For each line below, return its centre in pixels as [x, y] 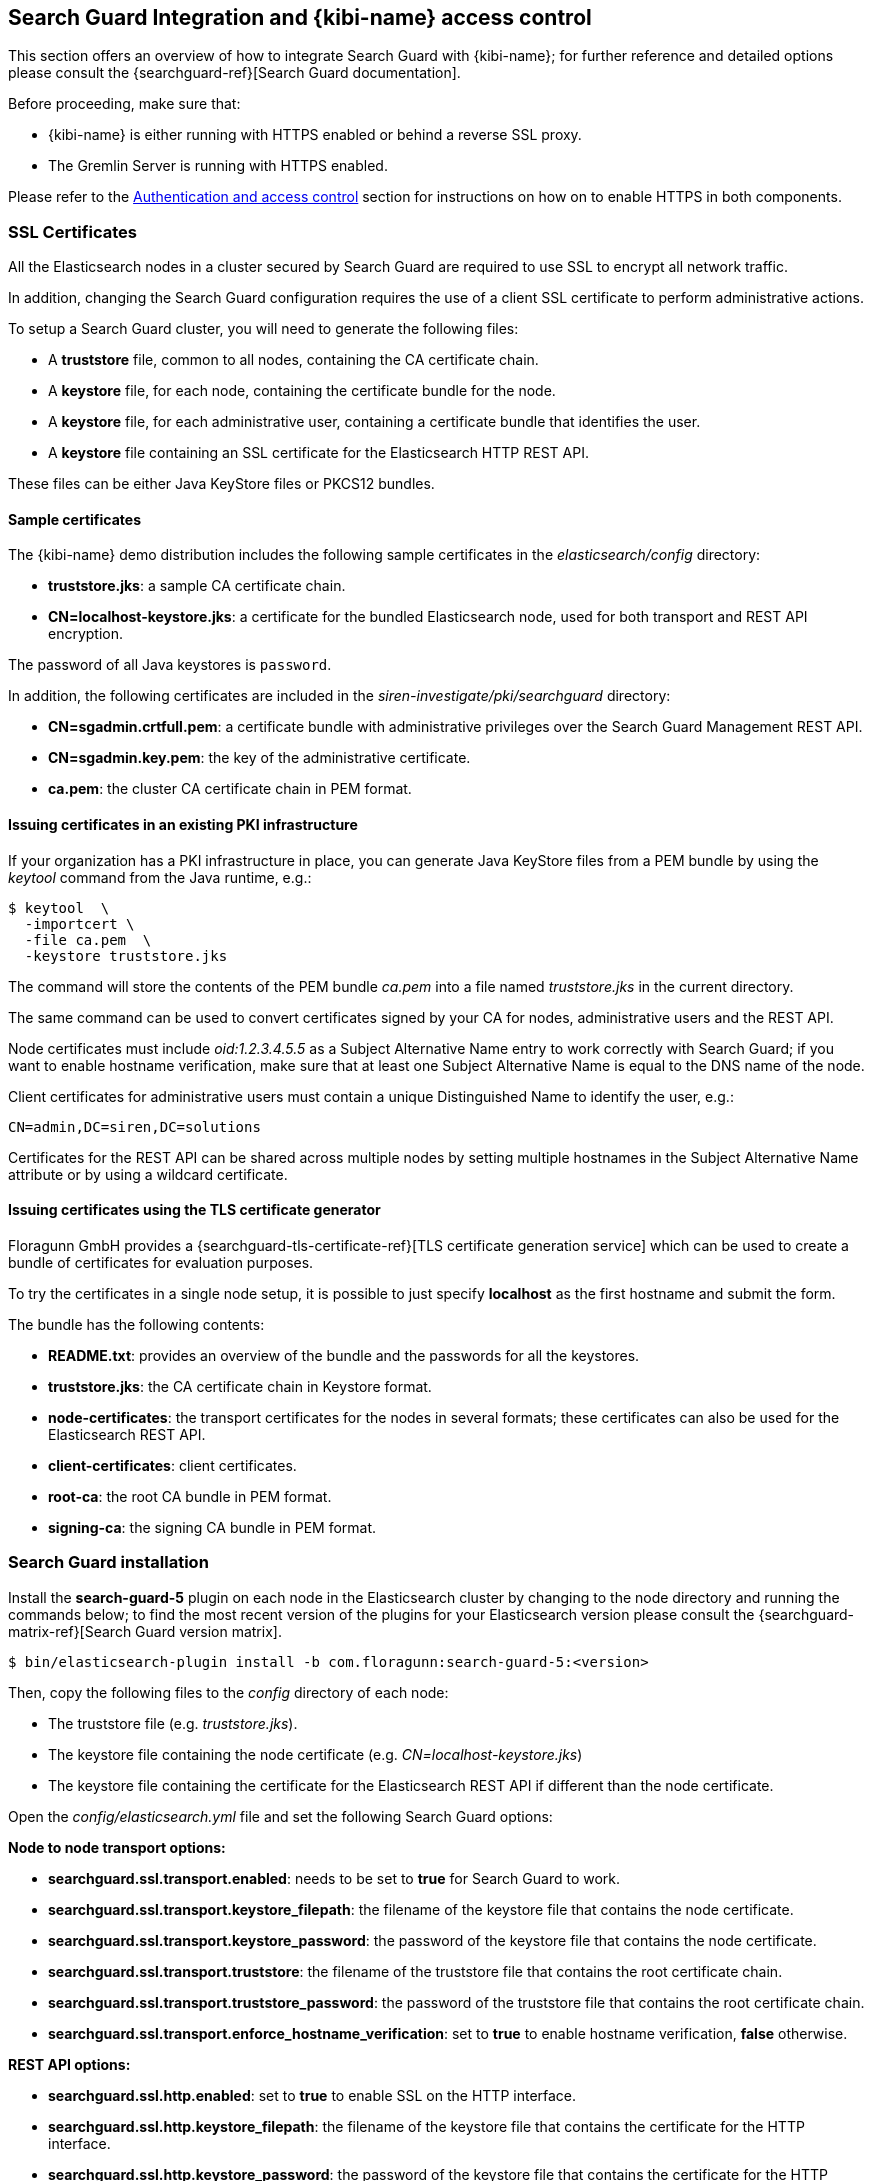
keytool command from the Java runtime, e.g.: [160, 877]
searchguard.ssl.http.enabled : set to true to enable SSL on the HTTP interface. [312, 2095]
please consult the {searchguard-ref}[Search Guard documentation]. [234, 73]
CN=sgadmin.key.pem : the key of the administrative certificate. [259, 758]
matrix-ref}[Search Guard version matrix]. [145, 1631]
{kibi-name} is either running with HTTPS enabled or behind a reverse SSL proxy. [315, 135]
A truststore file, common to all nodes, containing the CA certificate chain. [293, 360]
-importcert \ [79, 923]
